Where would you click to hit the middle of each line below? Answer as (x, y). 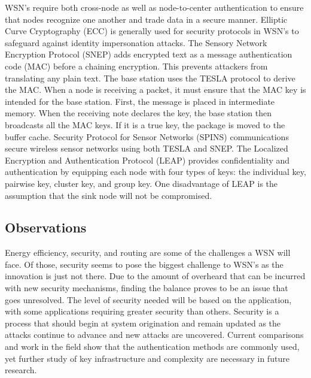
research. (21, 370)
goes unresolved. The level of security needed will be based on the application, (148, 299)
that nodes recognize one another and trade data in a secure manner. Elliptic (146, 19)
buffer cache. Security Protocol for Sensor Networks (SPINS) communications (147, 136)
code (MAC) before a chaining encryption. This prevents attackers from (136, 66)
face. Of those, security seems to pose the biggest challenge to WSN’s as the (144, 264)
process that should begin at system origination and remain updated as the (143, 323)
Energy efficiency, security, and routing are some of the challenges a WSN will (148, 252)
